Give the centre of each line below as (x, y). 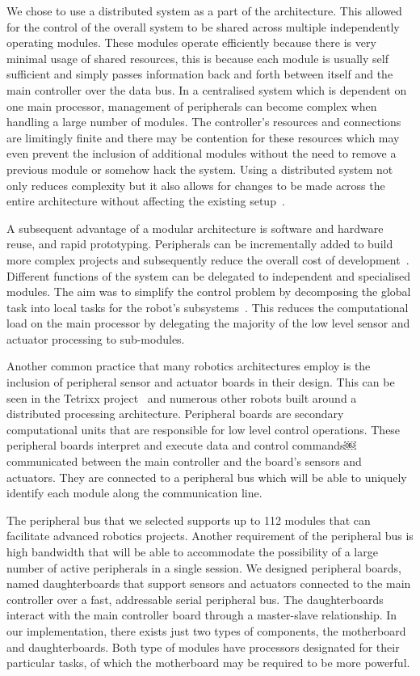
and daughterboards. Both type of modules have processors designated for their (203, 646)
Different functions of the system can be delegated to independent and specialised (208, 275)
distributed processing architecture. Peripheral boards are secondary (175, 414)
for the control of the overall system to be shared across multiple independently (203, 26)
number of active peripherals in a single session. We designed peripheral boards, (204, 567)
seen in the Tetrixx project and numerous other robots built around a (182, 397)
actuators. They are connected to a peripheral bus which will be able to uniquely (207, 477)
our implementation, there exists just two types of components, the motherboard (206, 630)
